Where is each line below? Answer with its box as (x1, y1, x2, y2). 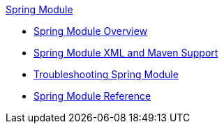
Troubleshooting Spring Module (33, 68, 179, 80)
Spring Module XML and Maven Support (33, 47, 218, 59)
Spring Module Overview (33, 25, 148, 37)
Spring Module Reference (33, 90, 151, 102)
